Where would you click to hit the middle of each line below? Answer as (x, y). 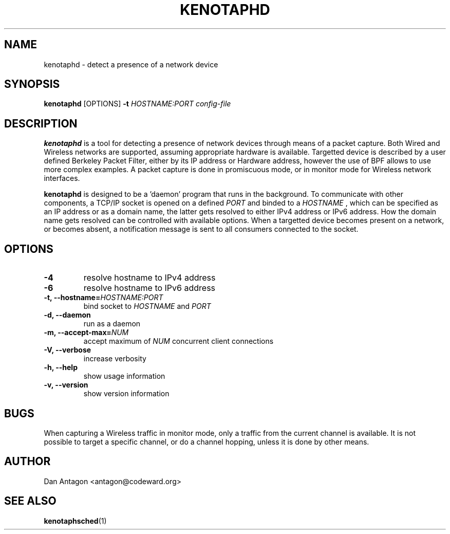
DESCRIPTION (41, 123)
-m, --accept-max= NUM (86, 333)
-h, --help (61, 367)
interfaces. (62, 178)
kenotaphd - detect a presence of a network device (131, 64)
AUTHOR (27, 462)
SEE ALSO (30, 501)
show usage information (124, 376)
